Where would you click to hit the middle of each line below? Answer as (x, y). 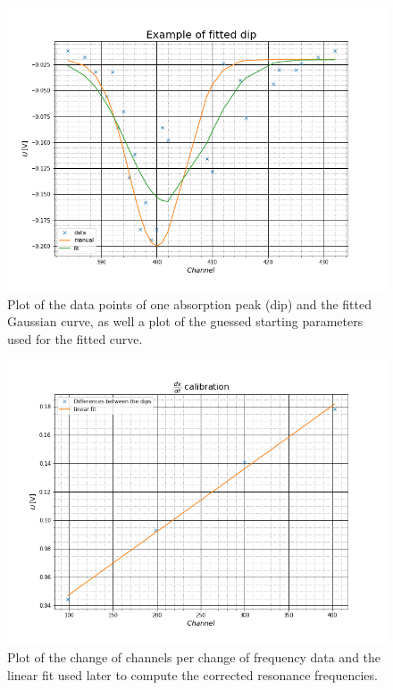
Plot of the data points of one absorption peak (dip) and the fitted (190, 303)
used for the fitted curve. (75, 338)
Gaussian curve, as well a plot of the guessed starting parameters (185, 321)
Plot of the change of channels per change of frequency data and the (194, 656)
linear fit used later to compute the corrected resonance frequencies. (192, 674)
